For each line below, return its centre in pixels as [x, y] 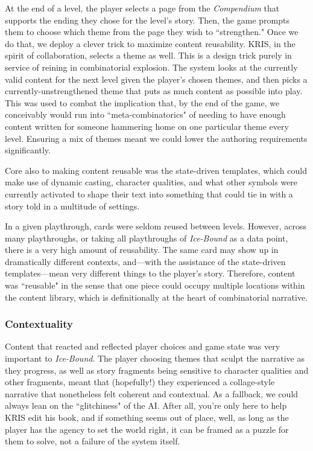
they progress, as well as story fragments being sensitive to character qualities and [157, 370]
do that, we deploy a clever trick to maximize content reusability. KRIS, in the [150, 43]
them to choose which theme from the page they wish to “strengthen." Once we [152, 32]
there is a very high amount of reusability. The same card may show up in [142, 250]
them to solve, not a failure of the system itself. [93, 441]
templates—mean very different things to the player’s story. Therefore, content [150, 273]
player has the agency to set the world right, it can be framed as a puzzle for [147, 429]
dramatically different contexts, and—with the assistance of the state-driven [145, 261]
